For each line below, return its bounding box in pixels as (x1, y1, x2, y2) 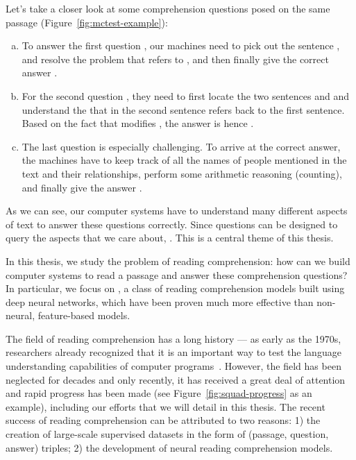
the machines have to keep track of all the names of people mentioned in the (22, 153, 347, 167)
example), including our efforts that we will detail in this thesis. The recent (6, 399, 325, 414)
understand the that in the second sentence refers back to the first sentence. (22, 102, 345, 117)
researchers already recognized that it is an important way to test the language (6, 345, 341, 359)
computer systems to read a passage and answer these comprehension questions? (6, 267, 348, 282)
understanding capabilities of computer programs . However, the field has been (6, 359, 341, 373)
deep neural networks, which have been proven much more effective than (6, 294, 314, 309)
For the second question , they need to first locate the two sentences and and (22, 88, 349, 103)
